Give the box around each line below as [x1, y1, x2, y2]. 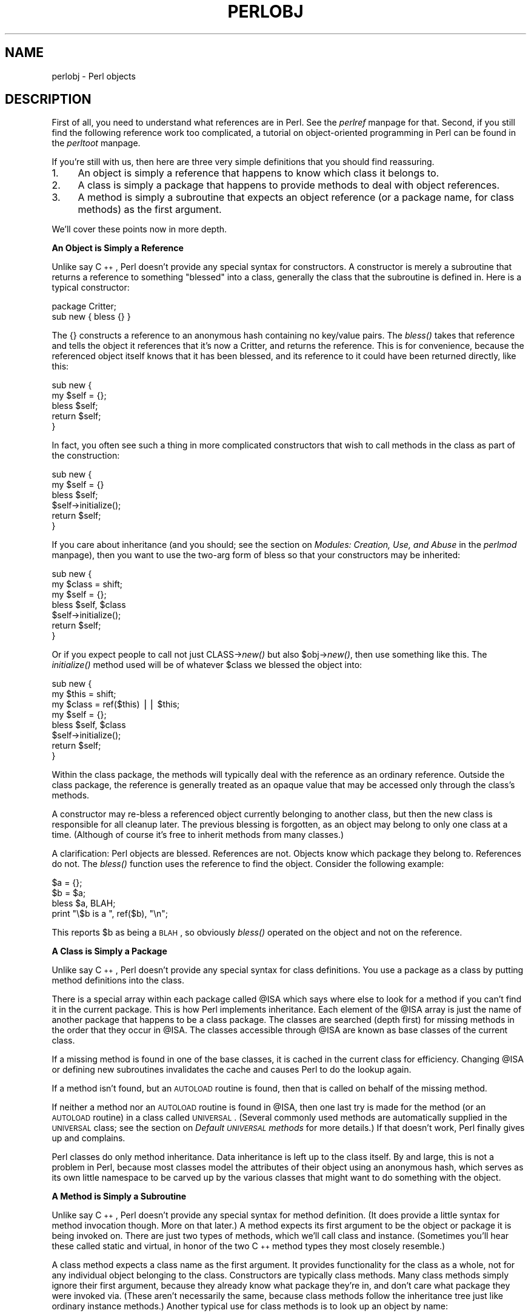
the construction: [52, 450, 120, 461]
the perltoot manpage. [52, 138, 141, 149]
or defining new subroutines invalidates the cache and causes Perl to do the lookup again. [52, 1064, 412, 1075]
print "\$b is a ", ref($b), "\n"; [52, 908, 169, 919]
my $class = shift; [52, 579, 122, 590]
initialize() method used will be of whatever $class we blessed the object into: [52, 660, 362, 670]
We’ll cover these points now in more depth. [52, 224, 227, 235]
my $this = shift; [52, 689, 116, 700]
